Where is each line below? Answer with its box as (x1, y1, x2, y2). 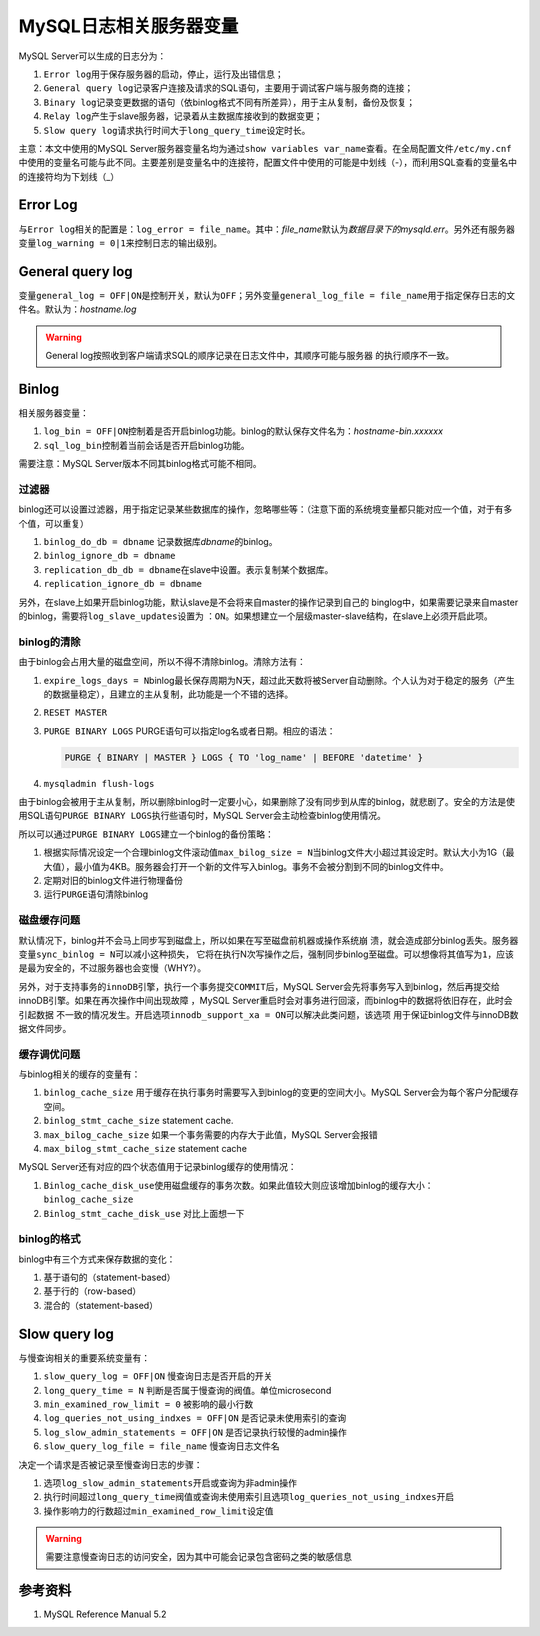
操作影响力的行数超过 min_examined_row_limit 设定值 (43, 1505, 274, 1517)
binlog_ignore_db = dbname (43, 550, 176, 562)
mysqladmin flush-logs (43, 778, 155, 789)
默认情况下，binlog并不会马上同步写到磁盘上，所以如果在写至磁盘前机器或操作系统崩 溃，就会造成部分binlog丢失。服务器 (18, 934, 519, 946)
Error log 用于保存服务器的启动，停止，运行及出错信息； (43, 68, 284, 80)
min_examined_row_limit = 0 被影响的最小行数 (43, 1398, 254, 1410)
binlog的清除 (18, 635, 81, 649)
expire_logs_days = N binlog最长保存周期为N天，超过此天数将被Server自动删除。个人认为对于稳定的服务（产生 (43, 674, 515, 686)
